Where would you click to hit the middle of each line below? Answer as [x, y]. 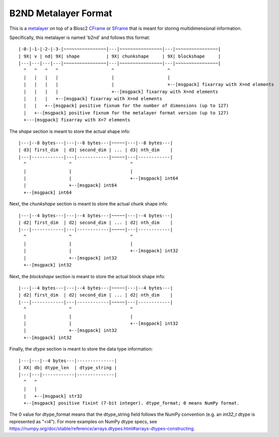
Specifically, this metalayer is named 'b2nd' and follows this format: [80, 37]
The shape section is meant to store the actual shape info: [70, 131]
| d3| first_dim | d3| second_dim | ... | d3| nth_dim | [96, 150]
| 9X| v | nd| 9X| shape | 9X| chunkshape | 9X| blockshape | [120, 56]
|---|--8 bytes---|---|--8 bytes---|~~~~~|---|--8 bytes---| [96, 143]
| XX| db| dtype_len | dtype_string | [68, 367]
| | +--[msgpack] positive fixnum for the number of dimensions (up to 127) [126, 106]
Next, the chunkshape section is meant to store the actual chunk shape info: [89, 204]
